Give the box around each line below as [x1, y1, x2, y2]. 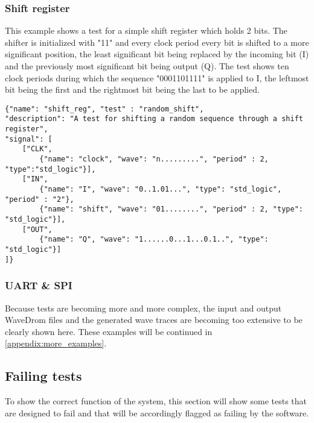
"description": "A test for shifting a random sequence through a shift [5, 114, 303, 124]
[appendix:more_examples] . [5, 337, 107, 349]
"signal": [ [5, 134, 53, 143]
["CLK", [22, 145, 53, 154]
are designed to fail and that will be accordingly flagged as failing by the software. [5, 406, 309, 419]
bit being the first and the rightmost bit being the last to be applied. [5, 83, 260, 96]
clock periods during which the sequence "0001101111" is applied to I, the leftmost [5, 71, 309, 84]
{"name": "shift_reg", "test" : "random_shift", [5, 104, 204, 113]
